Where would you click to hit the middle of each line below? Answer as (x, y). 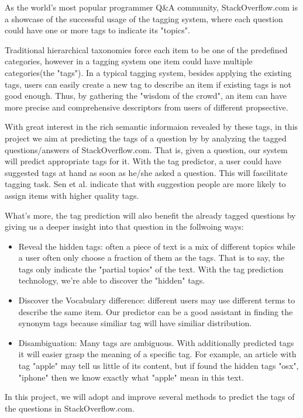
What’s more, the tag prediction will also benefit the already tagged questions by (150, 215)
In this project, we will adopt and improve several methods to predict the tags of (150, 397)
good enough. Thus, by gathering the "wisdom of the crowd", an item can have (146, 96)
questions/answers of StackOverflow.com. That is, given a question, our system (146, 149)
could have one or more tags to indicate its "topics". (97, 30)
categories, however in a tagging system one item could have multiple (129, 61)
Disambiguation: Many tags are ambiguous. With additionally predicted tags (156, 342)
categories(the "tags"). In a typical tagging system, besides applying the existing (148, 72)
